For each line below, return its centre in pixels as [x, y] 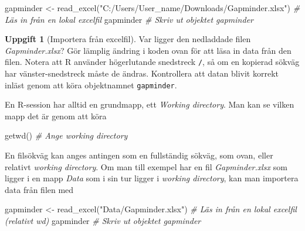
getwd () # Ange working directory [66, 135]
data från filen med [39, 189]
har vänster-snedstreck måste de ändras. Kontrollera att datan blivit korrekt [142, 73]
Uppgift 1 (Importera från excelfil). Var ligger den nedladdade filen [128, 39]
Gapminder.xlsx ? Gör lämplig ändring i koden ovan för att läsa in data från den [148, 50]
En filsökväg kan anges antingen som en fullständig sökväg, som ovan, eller [139, 155]
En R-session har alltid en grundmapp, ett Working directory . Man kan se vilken [150, 104]
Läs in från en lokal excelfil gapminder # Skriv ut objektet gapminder [129, 19]
